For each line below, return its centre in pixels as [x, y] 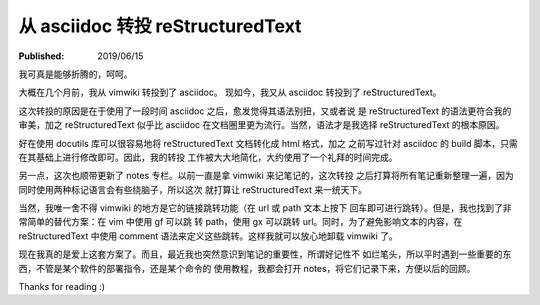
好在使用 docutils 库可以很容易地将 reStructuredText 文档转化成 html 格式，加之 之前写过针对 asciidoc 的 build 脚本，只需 [268, 143]
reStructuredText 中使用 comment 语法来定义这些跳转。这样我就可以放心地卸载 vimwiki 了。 [208, 236]
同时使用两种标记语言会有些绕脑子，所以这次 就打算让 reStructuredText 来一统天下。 [193, 189]
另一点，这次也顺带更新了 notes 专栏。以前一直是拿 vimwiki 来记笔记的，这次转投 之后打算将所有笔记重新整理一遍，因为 [266, 176]
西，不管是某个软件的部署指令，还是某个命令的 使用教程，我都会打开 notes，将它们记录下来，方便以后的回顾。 [247, 268]
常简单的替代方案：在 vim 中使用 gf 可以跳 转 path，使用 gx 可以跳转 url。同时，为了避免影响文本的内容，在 [240, 222]
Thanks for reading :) [61, 287]
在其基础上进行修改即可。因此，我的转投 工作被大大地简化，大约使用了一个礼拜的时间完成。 [208, 157]
